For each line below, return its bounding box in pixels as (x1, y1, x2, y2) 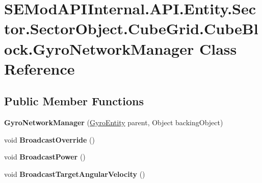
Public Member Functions (4, 93, 144, 109)
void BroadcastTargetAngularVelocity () (4, 168, 145, 179)
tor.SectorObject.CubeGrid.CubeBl (4, 18, 258, 39)
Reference (4, 58, 75, 79)
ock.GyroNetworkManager (4, 38, 194, 59)
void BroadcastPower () (4, 151, 86, 162)
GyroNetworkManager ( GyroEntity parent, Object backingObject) (4, 117, 223, 128)
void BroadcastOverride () (4, 134, 95, 145)
